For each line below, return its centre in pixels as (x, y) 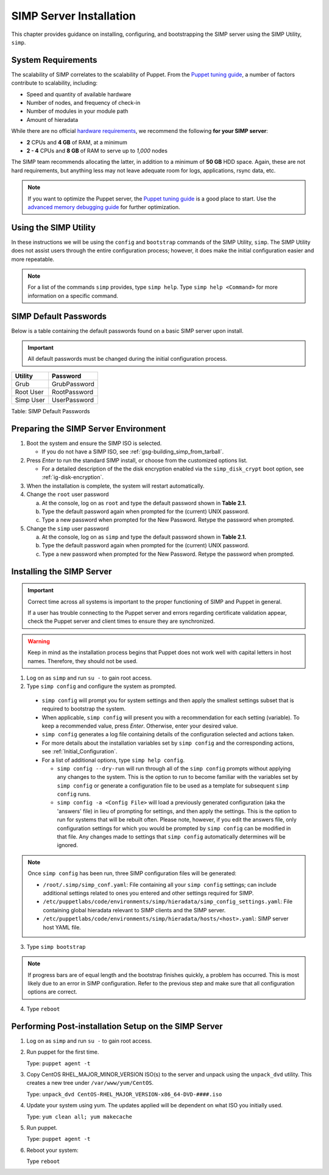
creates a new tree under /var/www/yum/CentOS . (90, 1083)
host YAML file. (62, 927)
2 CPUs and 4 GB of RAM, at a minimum (77, 142)
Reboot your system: (52, 1150)
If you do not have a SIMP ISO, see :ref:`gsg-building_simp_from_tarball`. (133, 452)
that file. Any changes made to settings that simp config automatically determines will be (171, 837)
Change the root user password (68, 494)
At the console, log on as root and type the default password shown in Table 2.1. (144, 503)
